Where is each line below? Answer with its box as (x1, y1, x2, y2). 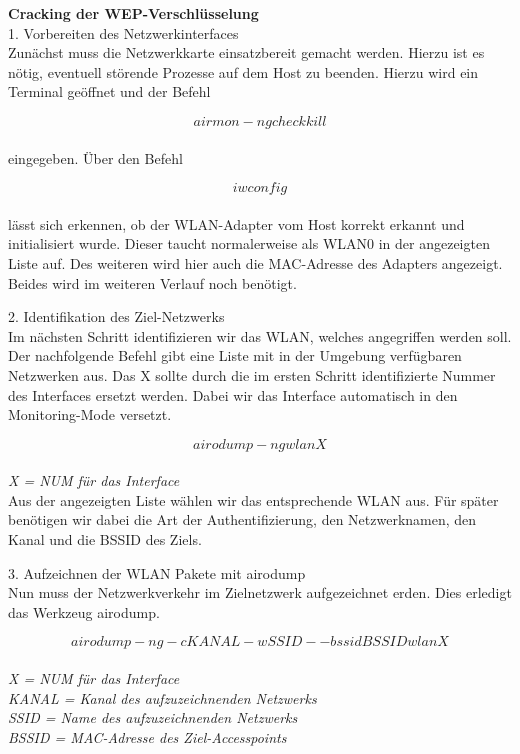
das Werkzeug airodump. (8, 601, 160, 622)
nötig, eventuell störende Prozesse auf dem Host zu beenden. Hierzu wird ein (8, 61, 479, 82)
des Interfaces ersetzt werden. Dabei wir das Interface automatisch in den (8, 384, 458, 405)
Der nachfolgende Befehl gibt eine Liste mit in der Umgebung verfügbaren (8, 345, 462, 366)
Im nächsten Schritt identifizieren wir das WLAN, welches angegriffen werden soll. (8, 325, 512, 346)
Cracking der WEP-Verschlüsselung (8, 3, 259, 23)
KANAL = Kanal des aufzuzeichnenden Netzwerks (8, 687, 317, 708)
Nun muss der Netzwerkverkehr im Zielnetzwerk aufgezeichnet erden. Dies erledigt (8, 582, 512, 603)
